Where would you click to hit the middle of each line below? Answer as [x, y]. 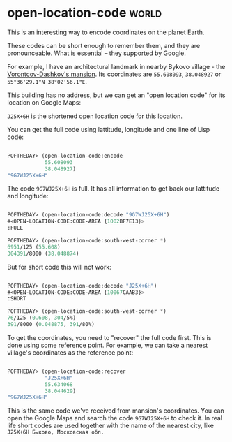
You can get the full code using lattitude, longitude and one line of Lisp [109, 129]
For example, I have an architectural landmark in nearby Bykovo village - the [116, 66]
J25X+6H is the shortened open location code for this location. [95, 116]
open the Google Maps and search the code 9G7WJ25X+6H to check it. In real [115, 418]
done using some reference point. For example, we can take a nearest [108, 345]
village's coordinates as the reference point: [70, 352]
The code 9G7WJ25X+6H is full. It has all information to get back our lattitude [114, 189]
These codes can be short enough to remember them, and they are [104, 45]
